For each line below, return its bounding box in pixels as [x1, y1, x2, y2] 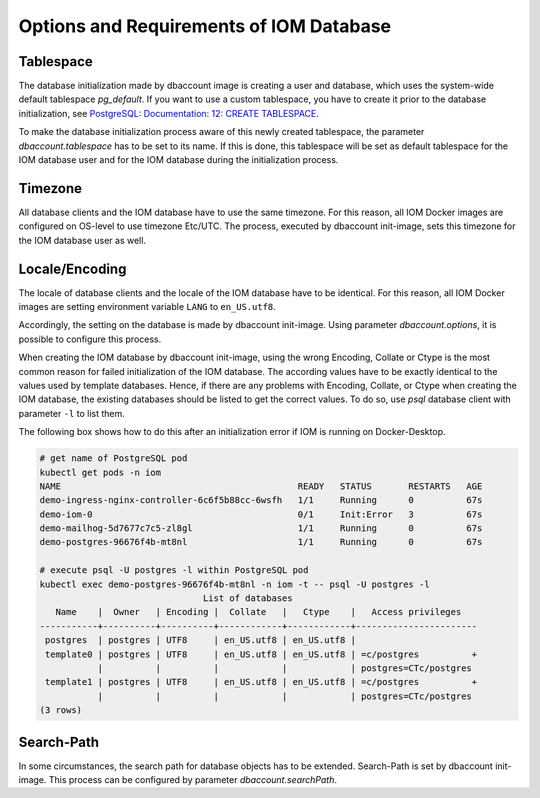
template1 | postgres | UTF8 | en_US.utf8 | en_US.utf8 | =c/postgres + [45, 676, 478, 688]
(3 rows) [39, 705, 83, 716]
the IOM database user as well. [18, 234, 147, 246]
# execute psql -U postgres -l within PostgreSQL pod [39, 565, 309, 576]
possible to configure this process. [18, 333, 162, 345]
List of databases [202, 593, 294, 604]
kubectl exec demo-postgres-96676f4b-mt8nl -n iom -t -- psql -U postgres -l [39, 578, 430, 590]
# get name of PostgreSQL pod [39, 453, 188, 464]
